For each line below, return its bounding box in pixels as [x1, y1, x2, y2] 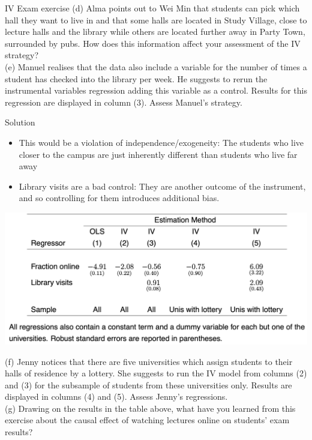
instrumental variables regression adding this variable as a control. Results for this [5, 84, 307, 97]
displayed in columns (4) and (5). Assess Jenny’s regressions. [5, 390, 228, 403]
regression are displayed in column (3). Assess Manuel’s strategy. [5, 95, 242, 108]
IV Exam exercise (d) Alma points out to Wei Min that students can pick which [5, 2, 300, 14]
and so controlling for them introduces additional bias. [19, 191, 220, 204]
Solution [5, 116, 35, 128]
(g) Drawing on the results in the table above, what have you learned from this [5, 402, 296, 414]
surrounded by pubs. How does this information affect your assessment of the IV [5, 37, 301, 49]
